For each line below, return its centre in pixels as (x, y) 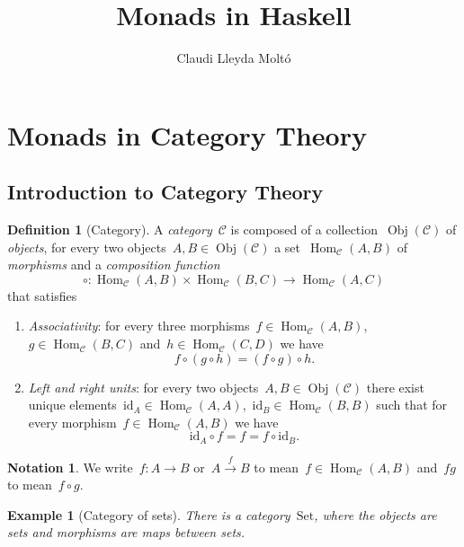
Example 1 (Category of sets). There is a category (149, 514)
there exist (395, 387)
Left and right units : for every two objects (143, 387)
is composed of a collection (304, 229)
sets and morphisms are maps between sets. (126, 532)
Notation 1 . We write (70, 467)
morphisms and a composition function (114, 265)
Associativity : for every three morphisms (139, 326)
